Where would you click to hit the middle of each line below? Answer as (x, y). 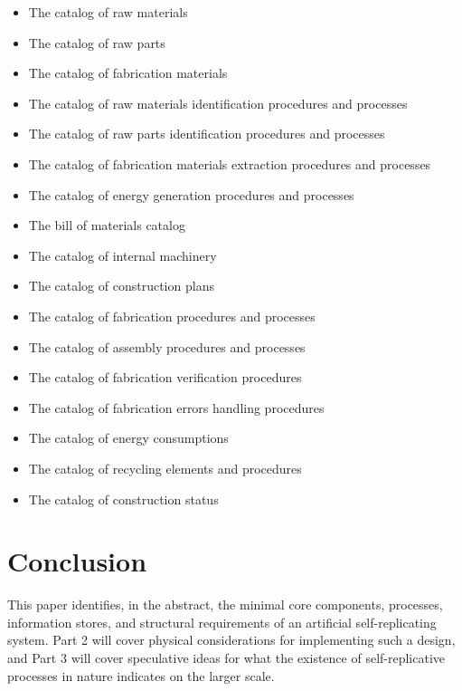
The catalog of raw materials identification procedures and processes (218, 103)
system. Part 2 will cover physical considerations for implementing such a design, (231, 640)
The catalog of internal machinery (123, 255)
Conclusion (77, 561)
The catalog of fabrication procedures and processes (172, 316)
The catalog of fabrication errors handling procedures (176, 407)
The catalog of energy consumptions (128, 438)
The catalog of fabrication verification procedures (165, 377)
